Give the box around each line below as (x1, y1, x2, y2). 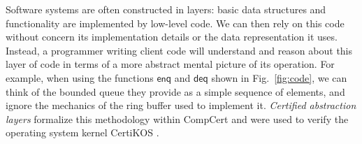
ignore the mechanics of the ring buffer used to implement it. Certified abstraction (6, 98, 356, 113)
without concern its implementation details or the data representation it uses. (6, 29, 338, 44)
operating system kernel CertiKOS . (6, 125, 159, 140)
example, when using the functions (6, 70, 154, 85)
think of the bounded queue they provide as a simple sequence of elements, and (6, 84, 345, 99)
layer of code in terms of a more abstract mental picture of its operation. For (6, 57, 335, 71)
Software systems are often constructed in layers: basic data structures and (6, 2, 326, 16)
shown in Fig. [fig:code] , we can (211, 70, 347, 85)
